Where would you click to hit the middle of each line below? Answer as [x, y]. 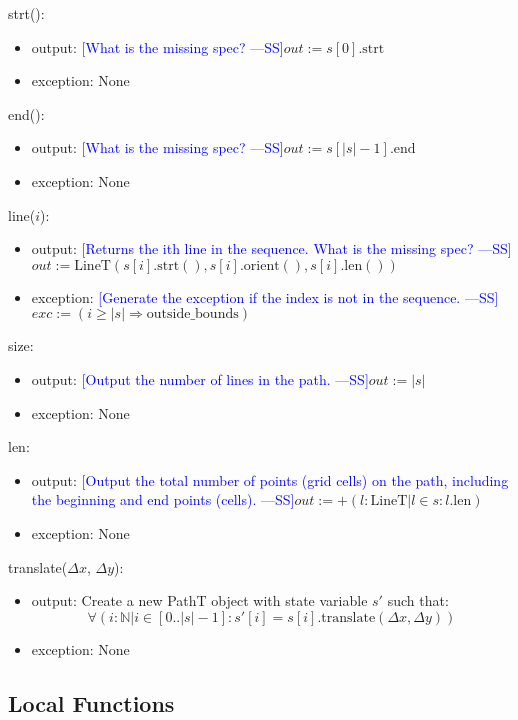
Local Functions [91, 702]
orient [261, 265]
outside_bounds [192, 314]
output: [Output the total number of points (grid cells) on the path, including [270, 479]
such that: [418, 600]
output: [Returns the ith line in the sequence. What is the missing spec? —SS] [271, 248]
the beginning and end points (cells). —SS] [163, 499]
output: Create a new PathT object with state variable [199, 600]
